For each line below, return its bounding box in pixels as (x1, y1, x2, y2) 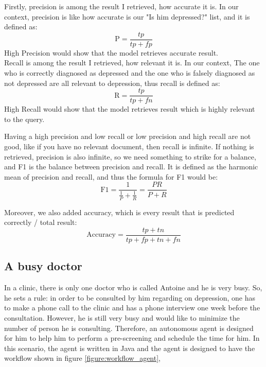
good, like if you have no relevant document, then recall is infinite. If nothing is (4, 141, 254, 152)
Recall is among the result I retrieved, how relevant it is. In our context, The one (4, 57, 260, 68)
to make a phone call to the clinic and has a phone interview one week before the (4, 302, 260, 313)
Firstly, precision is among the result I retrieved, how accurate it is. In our (4, 1, 239, 11)
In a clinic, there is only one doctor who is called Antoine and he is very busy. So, (4, 282, 262, 293)
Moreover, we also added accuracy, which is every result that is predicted (4, 206, 235, 217)
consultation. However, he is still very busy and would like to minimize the (4, 312, 240, 323)
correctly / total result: (4, 217, 77, 228)
